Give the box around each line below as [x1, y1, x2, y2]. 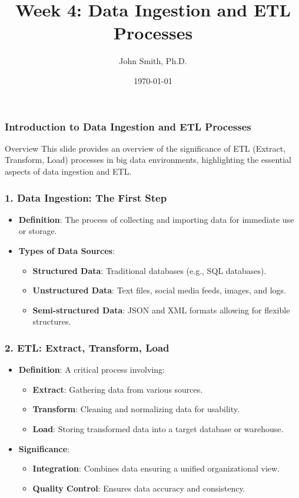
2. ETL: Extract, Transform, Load [5, 340, 170, 355]
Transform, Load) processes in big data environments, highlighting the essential [5, 153, 292, 166]
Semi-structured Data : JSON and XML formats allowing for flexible [32, 303, 290, 316]
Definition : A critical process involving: [18, 363, 165, 376]
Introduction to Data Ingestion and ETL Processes [5, 119, 251, 133]
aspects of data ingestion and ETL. [5, 165, 132, 177]
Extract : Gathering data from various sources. [32, 383, 203, 395]
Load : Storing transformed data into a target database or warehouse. [32, 422, 284, 435]
